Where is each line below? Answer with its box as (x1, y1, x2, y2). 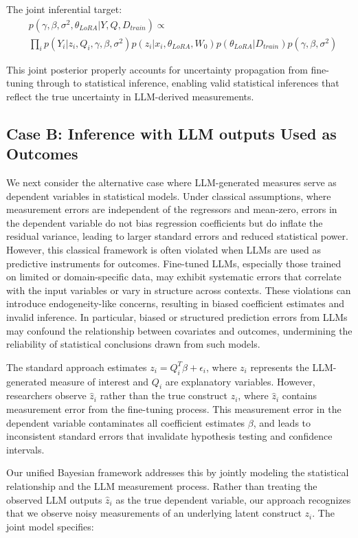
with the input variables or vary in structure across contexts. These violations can (6, 282, 351, 297)
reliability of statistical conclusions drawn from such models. (6, 337, 260, 351)
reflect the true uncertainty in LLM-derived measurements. (6, 89, 254, 103)
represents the (250, 359, 309, 374)
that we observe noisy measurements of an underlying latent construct (6, 506, 302, 520)
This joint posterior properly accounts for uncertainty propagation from (6, 62, 308, 76)
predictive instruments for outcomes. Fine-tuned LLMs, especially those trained (6, 256, 342, 270)
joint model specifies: (6, 519, 94, 533)
